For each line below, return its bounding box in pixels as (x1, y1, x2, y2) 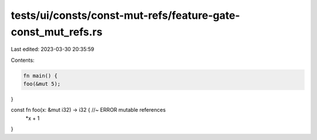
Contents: (11, 56, 35, 64)
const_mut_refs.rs (11, 25, 103, 38)
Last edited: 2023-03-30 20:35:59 (11, 46, 95, 53)
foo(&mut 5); (23, 81, 61, 88)
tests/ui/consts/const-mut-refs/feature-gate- (11, 9, 240, 22)
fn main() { (23, 72, 58, 79)
